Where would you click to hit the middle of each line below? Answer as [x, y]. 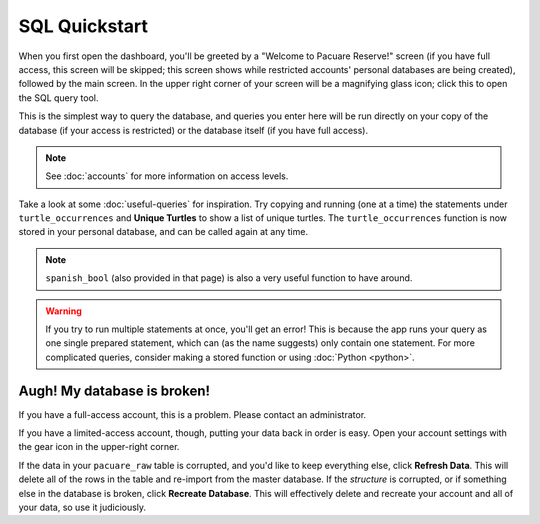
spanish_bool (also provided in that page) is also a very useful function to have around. [229, 278]
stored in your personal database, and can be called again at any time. [163, 232]
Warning [63, 311]
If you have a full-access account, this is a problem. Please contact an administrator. [192, 414]
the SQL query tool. [58, 97]
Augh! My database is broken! [114, 390]
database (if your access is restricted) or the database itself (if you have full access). [193, 130]
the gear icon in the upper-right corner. [99, 447]
